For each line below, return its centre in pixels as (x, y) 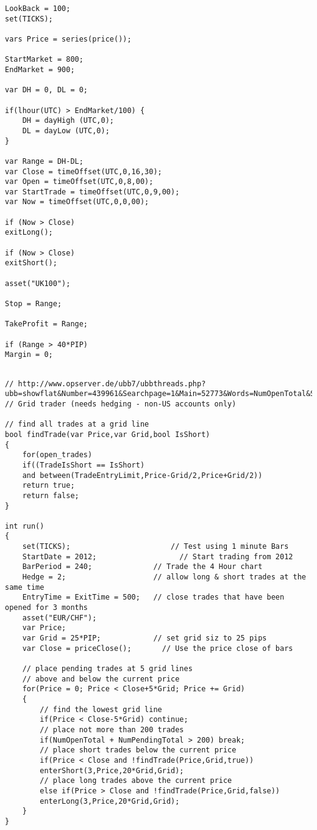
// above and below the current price (101, 679)
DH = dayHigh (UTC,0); (68, 121)
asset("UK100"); (38, 283)
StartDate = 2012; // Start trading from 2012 (158, 556)
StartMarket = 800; (44, 60)
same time (25, 587)
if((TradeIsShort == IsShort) (84, 465)
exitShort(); (31, 263)
